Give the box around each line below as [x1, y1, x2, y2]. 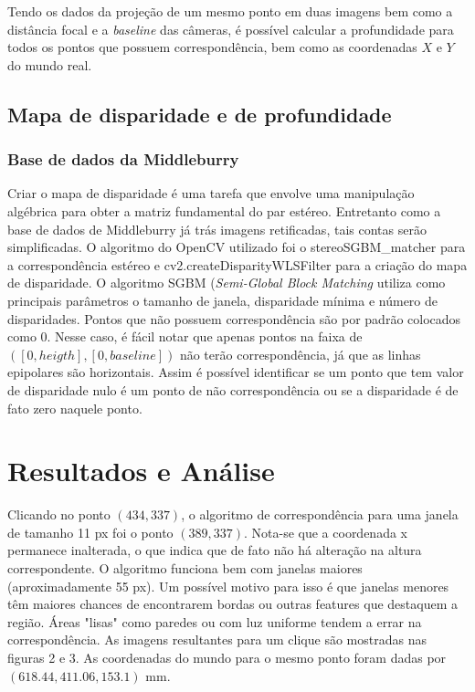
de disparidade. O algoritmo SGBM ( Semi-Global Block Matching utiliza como [7, 273, 446, 292]
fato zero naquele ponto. [7, 398, 142, 417]
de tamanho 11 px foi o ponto [7, 522, 174, 541]
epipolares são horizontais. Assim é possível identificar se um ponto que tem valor [7, 362, 464, 382]
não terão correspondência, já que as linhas [179, 344, 421, 363]
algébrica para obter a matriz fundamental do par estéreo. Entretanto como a [7, 201, 441, 220]
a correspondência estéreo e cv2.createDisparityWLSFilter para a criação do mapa [7, 255, 468, 274]
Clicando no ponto [7, 505, 111, 524]
